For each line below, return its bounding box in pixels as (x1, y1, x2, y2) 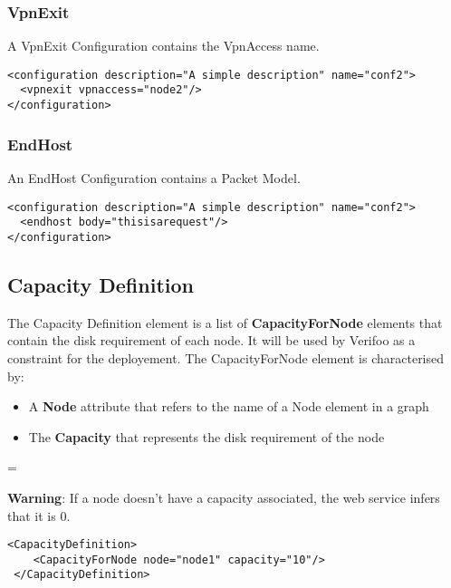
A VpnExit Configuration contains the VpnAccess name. (7, 36, 320, 55)
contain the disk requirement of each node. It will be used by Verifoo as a (7, 331, 416, 350)
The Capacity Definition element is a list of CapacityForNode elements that (7, 313, 443, 332)
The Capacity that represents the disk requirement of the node (28, 427, 385, 446)
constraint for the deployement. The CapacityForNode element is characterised (7, 348, 445, 367)
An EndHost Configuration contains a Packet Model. (7, 169, 301, 187)
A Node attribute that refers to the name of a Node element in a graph (28, 397, 429, 416)
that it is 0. (7, 506, 71, 525)
